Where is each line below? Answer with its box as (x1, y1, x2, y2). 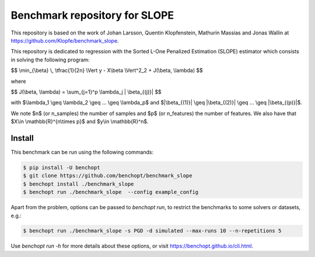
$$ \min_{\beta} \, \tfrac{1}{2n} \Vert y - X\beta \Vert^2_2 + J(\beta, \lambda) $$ (10, 67, 204, 74)
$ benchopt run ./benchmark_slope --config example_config (23, 189, 199, 196)
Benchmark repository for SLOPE (10, 9, 174, 22)
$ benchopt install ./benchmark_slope (23, 180, 134, 187)
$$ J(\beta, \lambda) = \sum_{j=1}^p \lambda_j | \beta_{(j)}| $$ (10, 88, 162, 95)
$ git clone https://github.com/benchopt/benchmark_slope (23, 172, 192, 179)
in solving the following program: (10, 56, 90, 63)
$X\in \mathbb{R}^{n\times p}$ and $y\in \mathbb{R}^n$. (10, 118, 149, 125)
